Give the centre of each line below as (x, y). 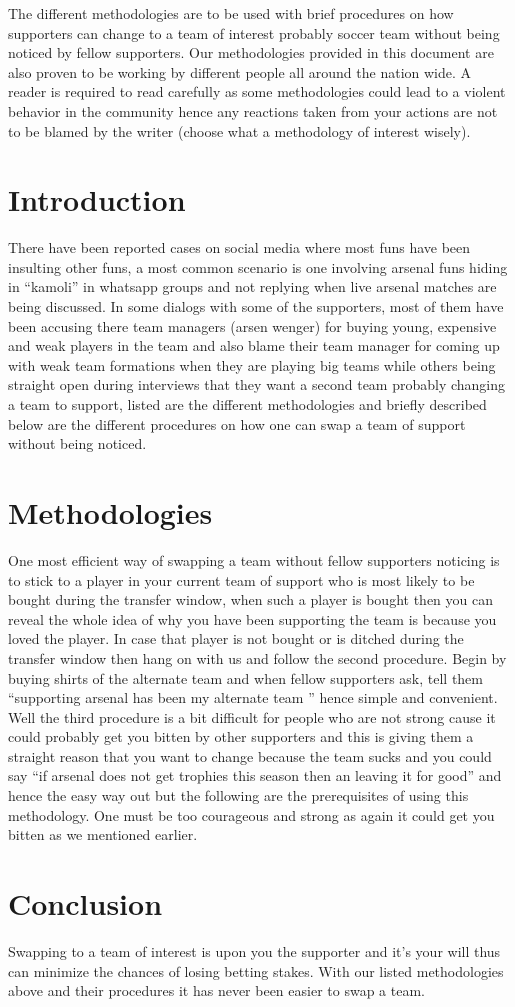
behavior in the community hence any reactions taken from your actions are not (253, 110)
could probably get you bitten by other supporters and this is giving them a (241, 736)
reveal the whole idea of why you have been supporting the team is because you (252, 618)
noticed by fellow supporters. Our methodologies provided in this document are (251, 52)
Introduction (97, 199)
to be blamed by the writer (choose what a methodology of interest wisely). (239, 130)
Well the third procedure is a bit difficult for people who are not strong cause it (252, 716)
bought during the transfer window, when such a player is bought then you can (250, 599)
